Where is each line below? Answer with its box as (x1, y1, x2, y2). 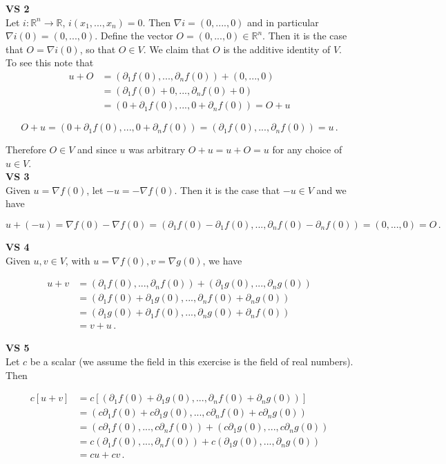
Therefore (6, 142, 46, 157)
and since (77, 142, 117, 157)
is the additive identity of (223, 41, 331, 56)
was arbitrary (128, 142, 186, 157)
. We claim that (143, 41, 210, 56)
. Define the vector (95, 28, 173, 43)
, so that (79, 41, 116, 56)
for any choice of (272, 142, 342, 157)
